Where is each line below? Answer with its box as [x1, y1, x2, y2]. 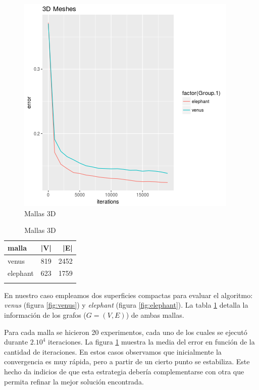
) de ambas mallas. [126, 310, 184, 320]
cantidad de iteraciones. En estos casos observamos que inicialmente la [4, 346, 222, 357]
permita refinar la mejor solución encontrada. [4, 376, 144, 386]
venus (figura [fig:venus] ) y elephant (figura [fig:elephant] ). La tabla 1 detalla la [4, 300, 248, 310]
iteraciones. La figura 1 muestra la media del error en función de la [48, 336, 255, 347]
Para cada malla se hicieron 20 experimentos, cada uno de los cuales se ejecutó [4, 326, 247, 337]
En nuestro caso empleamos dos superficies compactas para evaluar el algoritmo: [4, 289, 253, 300]
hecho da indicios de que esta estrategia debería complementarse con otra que [4, 366, 244, 376]
